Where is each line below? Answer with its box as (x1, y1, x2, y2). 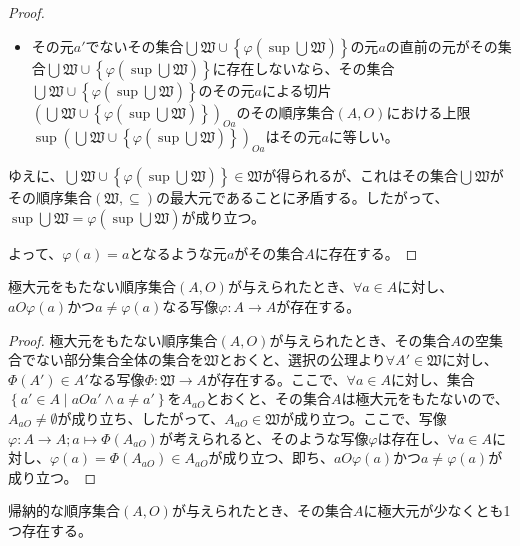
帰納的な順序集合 (8, 500, 120, 521)
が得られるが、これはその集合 (262, 165, 458, 186)
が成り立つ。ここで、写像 (279, 407, 447, 428)
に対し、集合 (390, 368, 475, 389)
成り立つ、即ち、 (222, 447, 334, 468)
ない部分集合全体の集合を (35, 349, 204, 370)
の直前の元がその (385, 35, 498, 56)
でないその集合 (85, 35, 184, 56)
